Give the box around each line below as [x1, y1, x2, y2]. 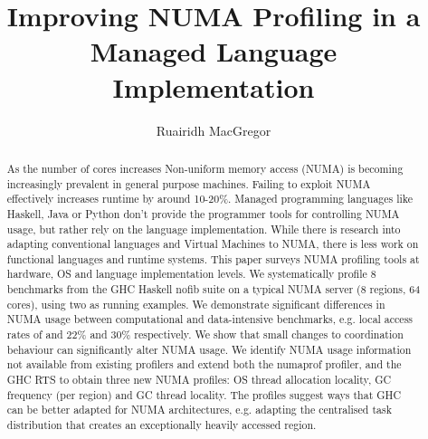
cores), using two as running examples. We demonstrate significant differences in [6, 296, 385, 311]
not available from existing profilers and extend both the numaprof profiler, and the [6, 357, 402, 372]
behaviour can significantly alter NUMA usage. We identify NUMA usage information [6, 341, 412, 357]
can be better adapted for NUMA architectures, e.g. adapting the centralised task [6, 402, 392, 417]
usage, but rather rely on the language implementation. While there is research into [6, 221, 401, 236]
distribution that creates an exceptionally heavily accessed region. [6, 417, 317, 433]
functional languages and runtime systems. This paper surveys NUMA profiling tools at [6, 251, 420, 266]
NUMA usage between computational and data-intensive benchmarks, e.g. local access [6, 311, 414, 327]
